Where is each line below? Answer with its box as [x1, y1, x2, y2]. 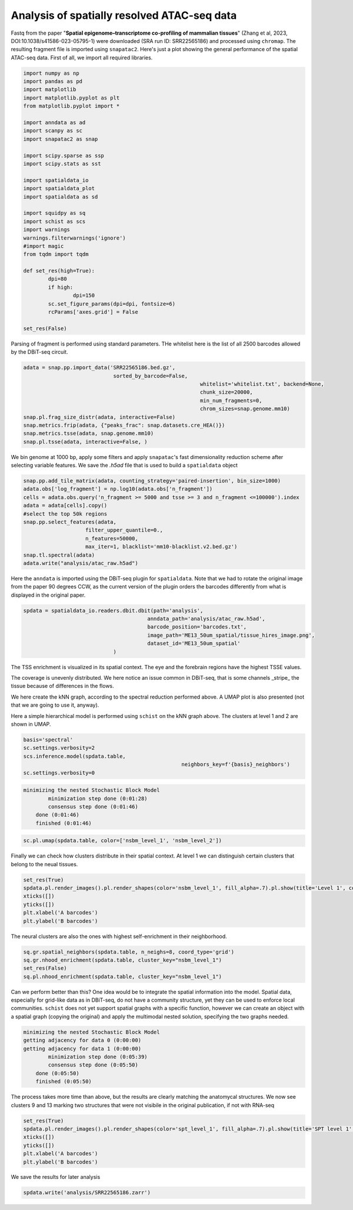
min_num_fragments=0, [200, 397, 262, 404]
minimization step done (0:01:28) [48, 795, 148, 802]
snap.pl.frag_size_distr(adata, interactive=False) [23, 414, 176, 420]
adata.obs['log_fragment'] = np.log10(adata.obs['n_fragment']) [23, 486, 213, 493]
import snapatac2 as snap [23, 135, 98, 142]
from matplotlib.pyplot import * [23, 103, 120, 109]
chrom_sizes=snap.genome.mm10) [200, 405, 291, 412]
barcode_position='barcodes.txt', [147, 624, 247, 630]
